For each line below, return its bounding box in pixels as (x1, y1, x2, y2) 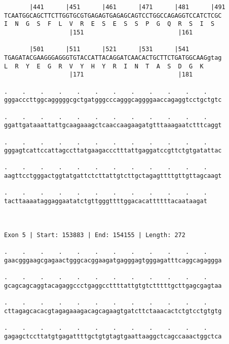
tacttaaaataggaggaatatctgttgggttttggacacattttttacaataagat (4, 198, 207, 205)
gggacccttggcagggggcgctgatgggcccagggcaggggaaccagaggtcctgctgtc (4, 96, 222, 104)
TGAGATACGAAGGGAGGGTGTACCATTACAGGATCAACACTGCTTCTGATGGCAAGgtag (4, 54, 222, 61)
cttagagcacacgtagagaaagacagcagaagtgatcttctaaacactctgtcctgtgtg (4, 307, 222, 315)
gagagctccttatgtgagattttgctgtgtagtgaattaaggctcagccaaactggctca (4, 332, 222, 340)
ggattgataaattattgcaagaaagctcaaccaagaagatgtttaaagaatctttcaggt (4, 122, 222, 129)
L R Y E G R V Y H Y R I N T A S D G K (4, 62, 204, 70)
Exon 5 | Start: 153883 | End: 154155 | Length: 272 (4, 231, 185, 239)
